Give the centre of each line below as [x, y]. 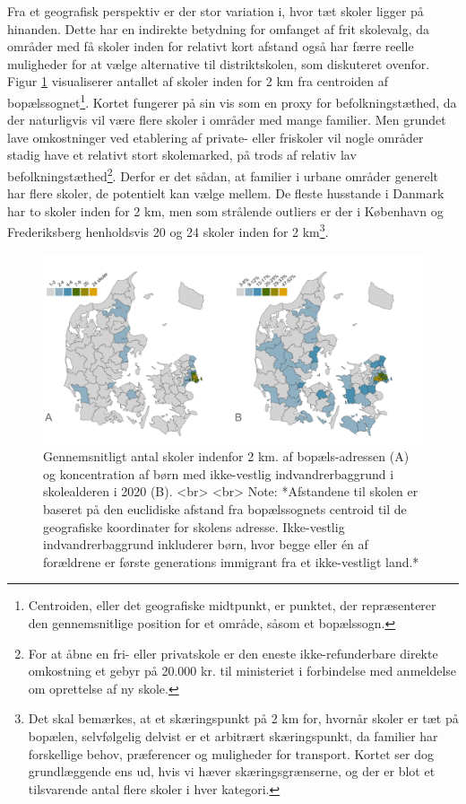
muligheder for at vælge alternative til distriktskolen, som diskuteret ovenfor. [219, 63]
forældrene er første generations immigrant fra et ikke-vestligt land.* [231, 561]
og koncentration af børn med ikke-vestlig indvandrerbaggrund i [219, 473]
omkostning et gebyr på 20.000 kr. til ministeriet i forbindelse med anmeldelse [242, 671]
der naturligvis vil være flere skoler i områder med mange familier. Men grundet [227, 120]
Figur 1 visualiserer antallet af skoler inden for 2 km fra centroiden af [198, 81]
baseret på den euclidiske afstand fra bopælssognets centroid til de [225, 509]
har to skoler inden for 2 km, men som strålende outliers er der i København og [225, 210]
